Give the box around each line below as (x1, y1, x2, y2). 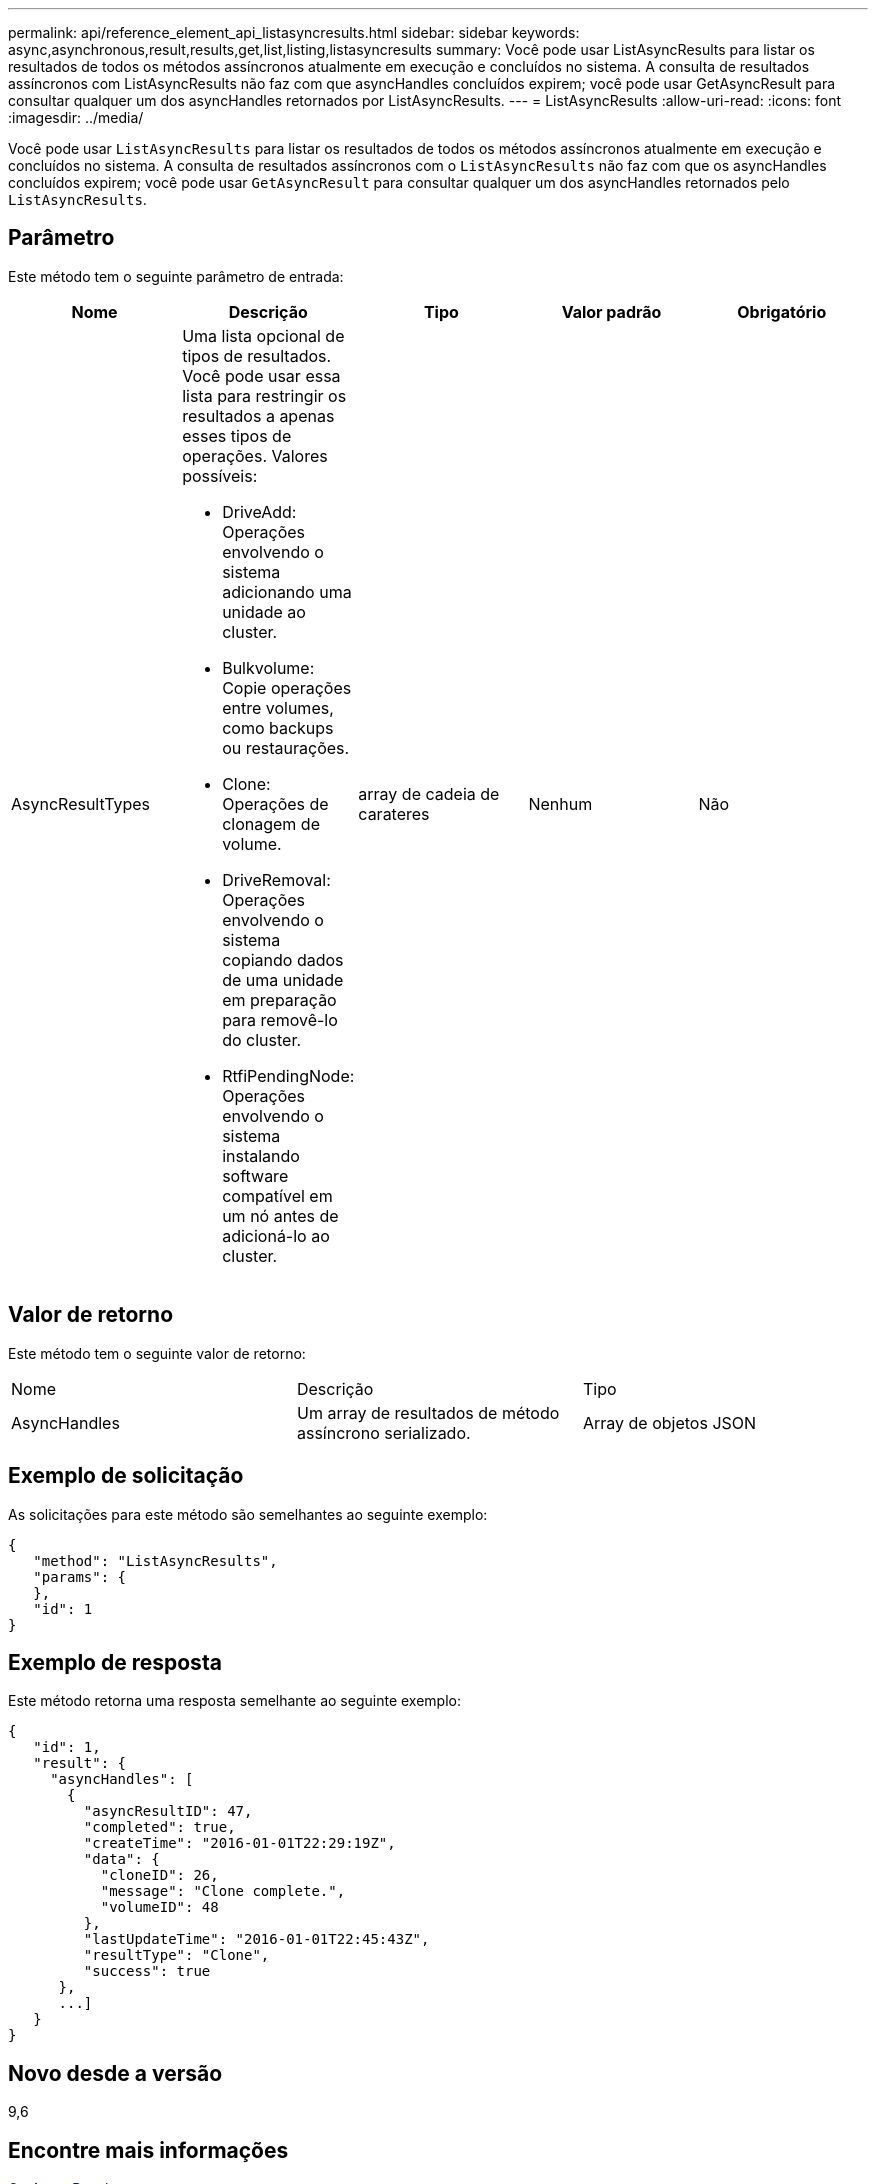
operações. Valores (182, 445, 328, 466)
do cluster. (222, 1029, 302, 1050)
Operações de (222, 793, 329, 814)
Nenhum (528, 793, 593, 814)
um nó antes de (222, 1205, 339, 1226)
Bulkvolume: (222, 657, 315, 678)
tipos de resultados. (182, 345, 332, 366)
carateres (358, 803, 430, 824)
